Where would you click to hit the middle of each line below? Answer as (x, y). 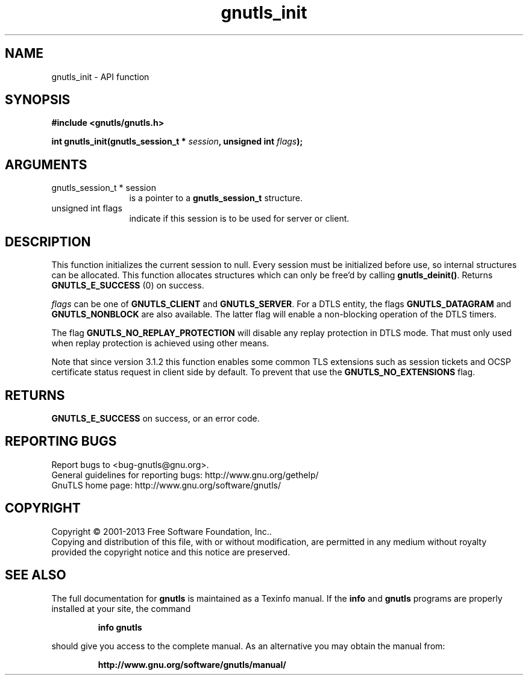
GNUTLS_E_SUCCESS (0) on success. (128, 285)
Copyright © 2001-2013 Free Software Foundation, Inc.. (162, 531)
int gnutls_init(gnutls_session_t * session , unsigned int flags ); (177, 142)
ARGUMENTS (46, 164)
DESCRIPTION (48, 242)
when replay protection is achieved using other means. (160, 343)
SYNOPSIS (38, 100)
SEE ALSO (36, 575)
